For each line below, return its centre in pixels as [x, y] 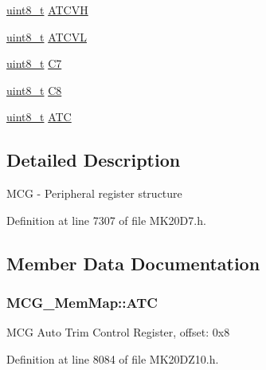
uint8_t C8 [34, 90]
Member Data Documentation [133, 263]
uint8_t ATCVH [47, 10]
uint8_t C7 [34, 63]
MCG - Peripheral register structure [94, 193]
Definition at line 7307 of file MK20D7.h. [106, 220]
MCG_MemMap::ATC [82, 303]
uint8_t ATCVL [47, 36]
